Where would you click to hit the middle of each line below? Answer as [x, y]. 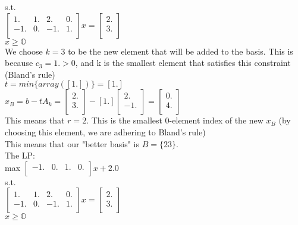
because [19, 63]
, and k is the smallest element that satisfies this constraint [183, 63]
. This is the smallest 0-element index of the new [175, 120]
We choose [24, 51]
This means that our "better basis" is [72, 143]
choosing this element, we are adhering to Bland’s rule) [105, 131]
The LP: [20, 155]
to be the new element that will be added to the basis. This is [181, 51]
